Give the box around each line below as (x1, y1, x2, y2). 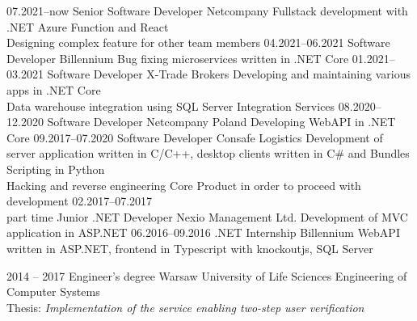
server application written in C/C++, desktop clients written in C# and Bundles (6, 145, 410, 162)
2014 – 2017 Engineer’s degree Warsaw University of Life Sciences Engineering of (6, 267, 407, 284)
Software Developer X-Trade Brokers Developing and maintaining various (47, 65, 411, 82)
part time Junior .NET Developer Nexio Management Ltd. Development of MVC (6, 208, 408, 225)
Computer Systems (6, 283, 100, 300)
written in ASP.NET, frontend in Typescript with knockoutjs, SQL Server (6, 239, 373, 256)
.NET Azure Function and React (6, 18, 169, 35)
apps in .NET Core (6, 81, 101, 98)
